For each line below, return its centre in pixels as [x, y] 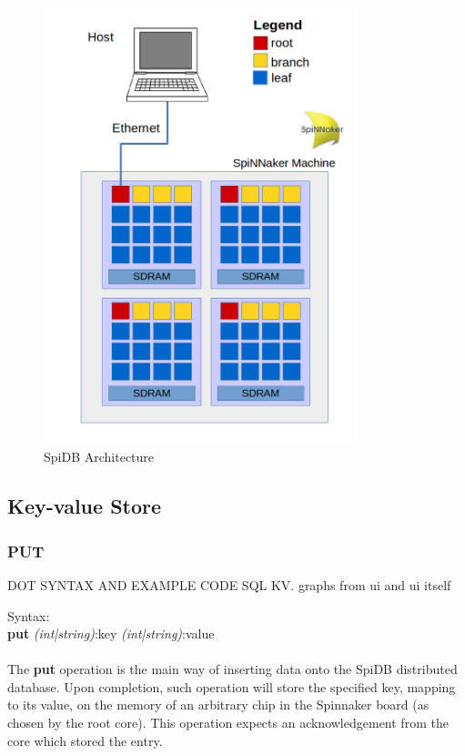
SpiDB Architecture [99, 457]
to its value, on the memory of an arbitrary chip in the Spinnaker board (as [218, 705]
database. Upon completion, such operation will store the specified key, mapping [232, 686]
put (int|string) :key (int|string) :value [111, 633]
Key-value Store [85, 506]
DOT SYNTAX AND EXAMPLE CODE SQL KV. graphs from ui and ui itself [229, 584]
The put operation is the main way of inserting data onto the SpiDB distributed [232, 669]
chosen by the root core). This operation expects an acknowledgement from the [228, 723]
